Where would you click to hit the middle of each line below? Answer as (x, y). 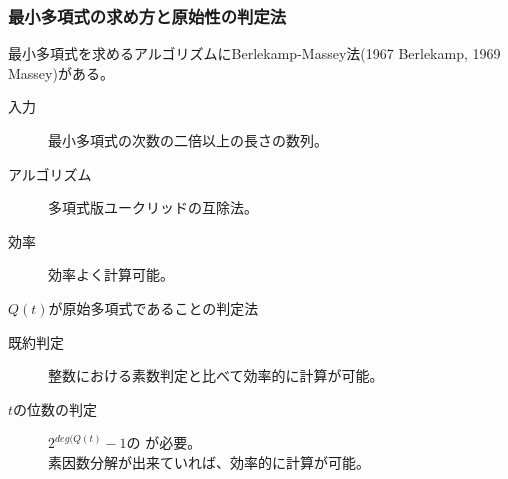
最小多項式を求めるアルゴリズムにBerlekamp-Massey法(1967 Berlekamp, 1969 (254, 53)
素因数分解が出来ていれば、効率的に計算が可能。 (209, 461)
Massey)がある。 (61, 72)
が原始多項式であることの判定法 (153, 307)
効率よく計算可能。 (111, 274)
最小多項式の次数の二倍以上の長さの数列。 (188, 140)
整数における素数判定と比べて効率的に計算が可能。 (216, 375)
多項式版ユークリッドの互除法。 (153, 207)
